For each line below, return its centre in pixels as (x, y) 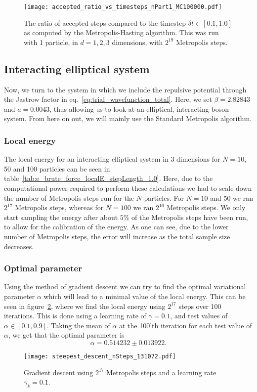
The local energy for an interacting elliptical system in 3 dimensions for (112, 159)
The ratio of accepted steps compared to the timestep (105, 22)
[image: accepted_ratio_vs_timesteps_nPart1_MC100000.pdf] (123, 7)
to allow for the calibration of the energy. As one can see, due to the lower (116, 227)
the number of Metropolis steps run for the (69, 197)
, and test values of (199, 316)
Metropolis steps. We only (206, 207)
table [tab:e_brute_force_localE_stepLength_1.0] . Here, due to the (108, 178)
